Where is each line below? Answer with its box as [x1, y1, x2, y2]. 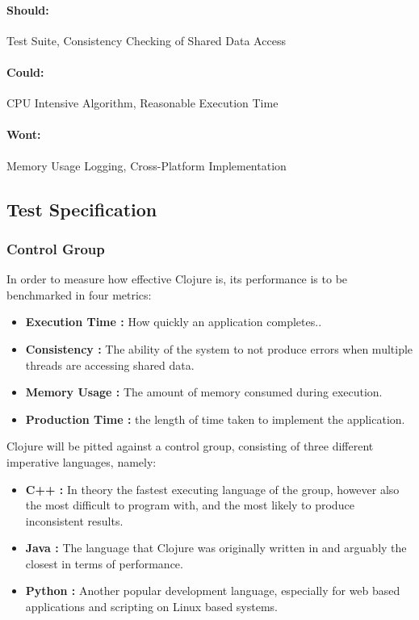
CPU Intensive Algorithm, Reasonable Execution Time [6, 94, 279, 111]
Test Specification [6, 196, 157, 221]
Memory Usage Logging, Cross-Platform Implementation [6, 157, 287, 174]
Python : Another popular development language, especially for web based [25, 582, 400, 599]
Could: [6, 63, 44, 80]
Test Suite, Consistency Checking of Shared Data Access [6, 31, 286, 48]
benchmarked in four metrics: [6, 286, 152, 303]
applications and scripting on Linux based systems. [25, 598, 279, 615]
